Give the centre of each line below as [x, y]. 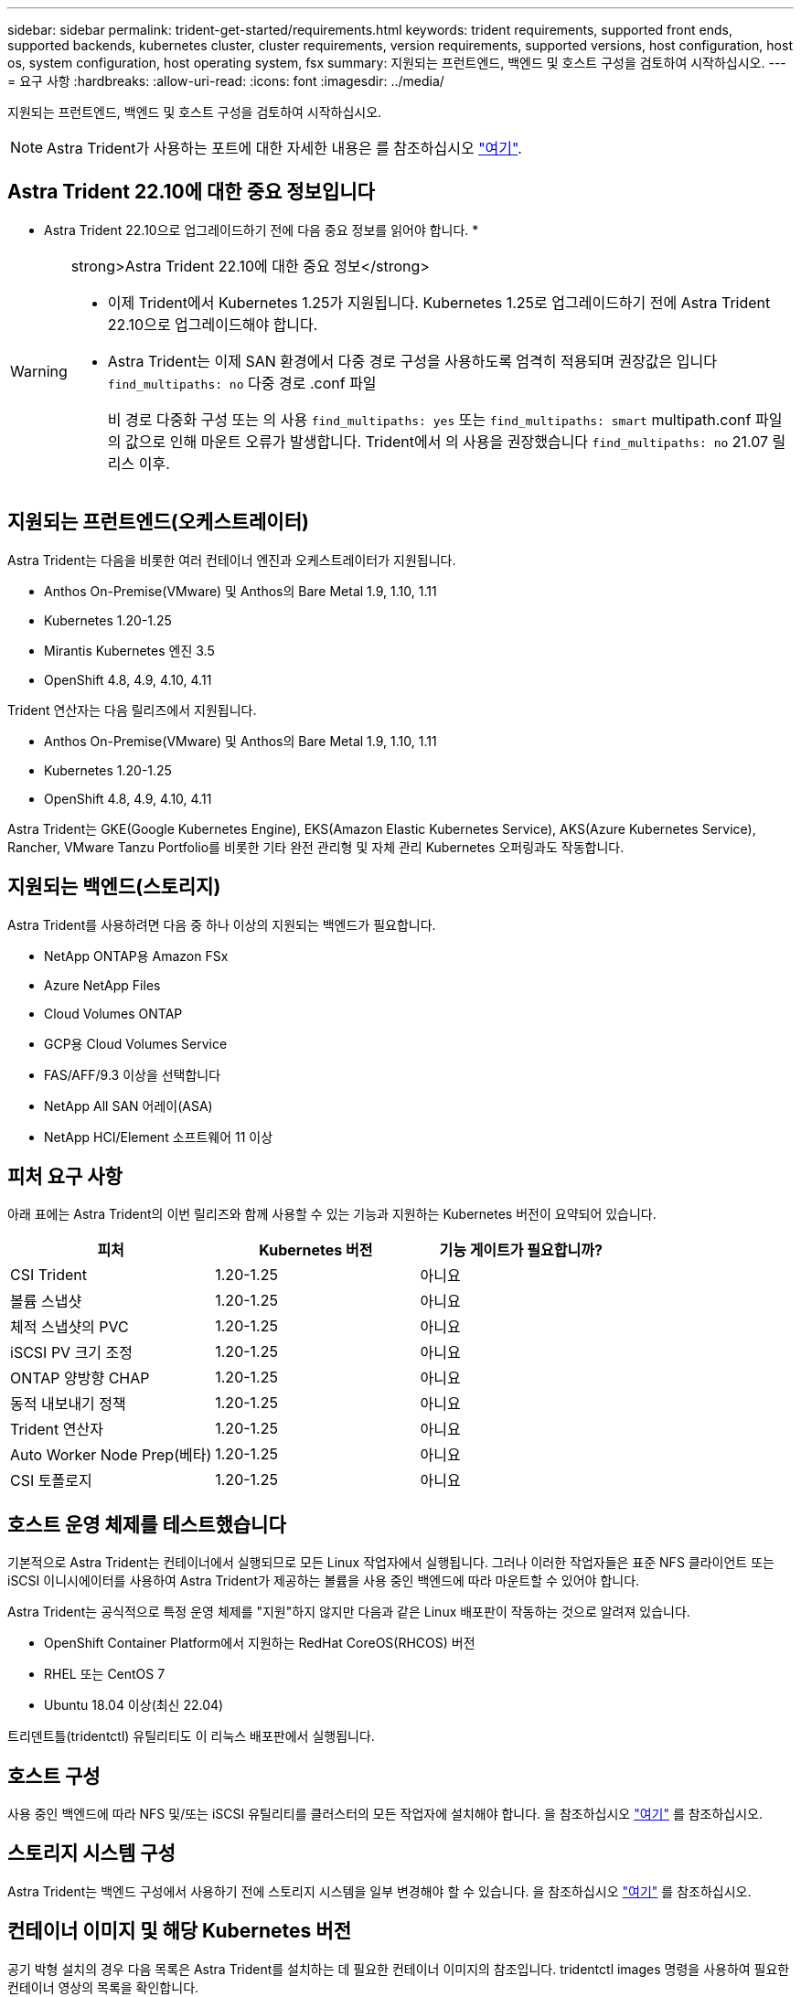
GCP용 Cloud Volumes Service [136, 1043]
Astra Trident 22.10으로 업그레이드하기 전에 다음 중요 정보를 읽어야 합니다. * [262, 230]
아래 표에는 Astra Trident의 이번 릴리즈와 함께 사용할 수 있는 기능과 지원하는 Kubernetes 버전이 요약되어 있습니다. [332, 1214]
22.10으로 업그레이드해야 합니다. [213, 324]
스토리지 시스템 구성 [91, 1853]
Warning [39, 371]
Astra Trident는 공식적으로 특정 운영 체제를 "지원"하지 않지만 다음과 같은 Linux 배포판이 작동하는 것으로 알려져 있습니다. [349, 1612]
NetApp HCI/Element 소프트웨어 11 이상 [159, 1137]
